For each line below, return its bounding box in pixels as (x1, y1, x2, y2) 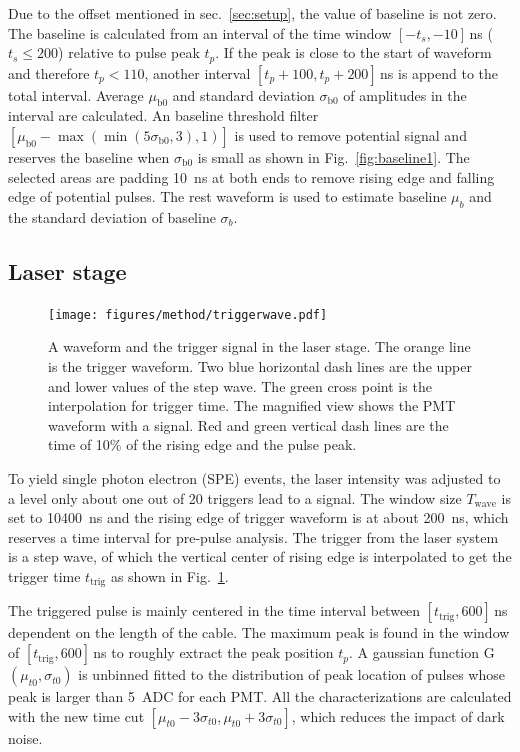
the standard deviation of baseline (8, 207, 216, 228)
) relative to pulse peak (58, 42, 200, 63)
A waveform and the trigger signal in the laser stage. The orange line (48, 336, 471, 357)
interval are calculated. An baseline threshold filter (8, 105, 319, 126)
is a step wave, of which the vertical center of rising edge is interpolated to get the (8, 546, 512, 567)
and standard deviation (172, 84, 315, 105)
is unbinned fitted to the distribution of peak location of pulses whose (78, 664, 505, 685)
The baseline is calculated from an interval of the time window (8, 22, 392, 43)
